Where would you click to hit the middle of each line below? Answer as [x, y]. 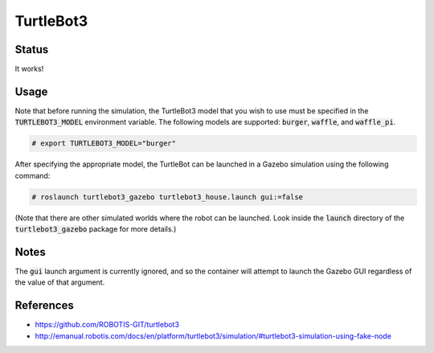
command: [33, 175]
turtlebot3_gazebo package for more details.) [96, 229]
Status [32, 49]
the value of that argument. [60, 282]
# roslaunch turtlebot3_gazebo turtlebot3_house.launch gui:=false [168, 197]
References [44, 306]
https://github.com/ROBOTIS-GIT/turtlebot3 [107, 325]
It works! [29, 69]
